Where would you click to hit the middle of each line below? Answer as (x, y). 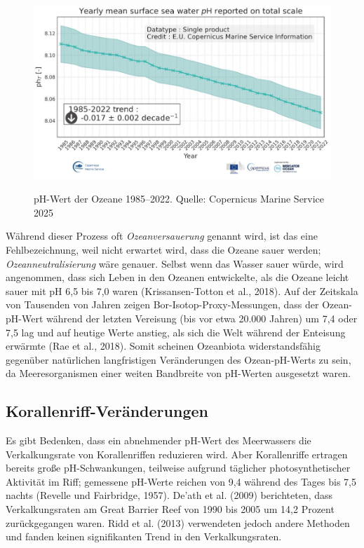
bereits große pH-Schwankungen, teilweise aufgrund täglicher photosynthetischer (178, 468)
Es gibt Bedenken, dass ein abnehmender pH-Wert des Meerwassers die (159, 440)
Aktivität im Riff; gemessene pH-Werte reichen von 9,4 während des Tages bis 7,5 (181, 481)
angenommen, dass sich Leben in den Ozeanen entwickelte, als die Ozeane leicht (177, 277)
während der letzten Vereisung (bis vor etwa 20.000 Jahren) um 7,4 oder (202, 318)
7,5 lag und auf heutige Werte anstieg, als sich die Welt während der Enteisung (176, 332)
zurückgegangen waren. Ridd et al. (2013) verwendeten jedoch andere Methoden (178, 522)
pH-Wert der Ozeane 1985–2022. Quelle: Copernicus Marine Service (179, 199)
